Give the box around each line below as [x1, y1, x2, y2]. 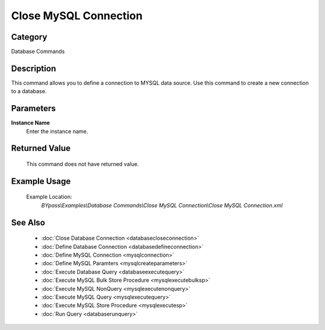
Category [11, 32, 48, 42]
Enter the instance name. [26, 127, 88, 135]
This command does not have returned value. [26, 160, 139, 168]
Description [11, 63, 57, 73]
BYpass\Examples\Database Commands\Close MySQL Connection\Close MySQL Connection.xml [41, 201, 283, 209]
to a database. [11, 88, 47, 95]
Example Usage [11, 176, 71, 186]
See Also [11, 217, 45, 228]
